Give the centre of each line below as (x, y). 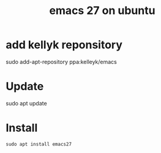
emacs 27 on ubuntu (102, 11)
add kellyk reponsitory (64, 45)
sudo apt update (26, 103)
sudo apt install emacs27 (39, 144)
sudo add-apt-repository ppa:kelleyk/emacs (61, 62)
